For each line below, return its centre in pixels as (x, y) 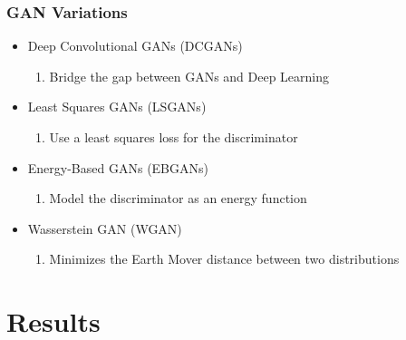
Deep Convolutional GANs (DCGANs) (135, 46)
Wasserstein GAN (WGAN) (105, 228)
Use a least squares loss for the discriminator (174, 137)
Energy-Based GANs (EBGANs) (118, 167)
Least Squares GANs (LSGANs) (117, 107)
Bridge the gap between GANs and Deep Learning (189, 76)
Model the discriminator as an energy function (178, 198)
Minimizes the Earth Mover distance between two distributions (224, 259)
